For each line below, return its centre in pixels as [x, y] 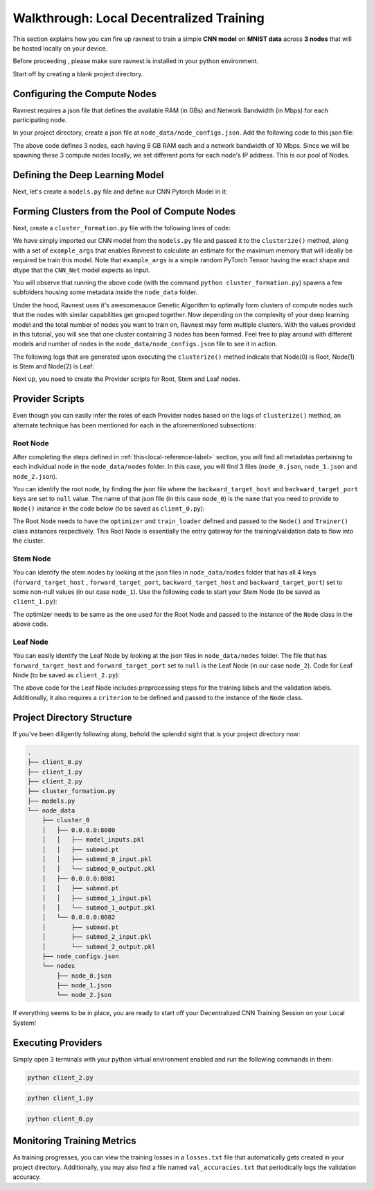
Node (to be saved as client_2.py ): [66, 675]
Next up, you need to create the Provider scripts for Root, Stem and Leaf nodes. [127, 379]
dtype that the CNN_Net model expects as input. [81, 270]
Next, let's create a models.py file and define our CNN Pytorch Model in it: [120, 192]
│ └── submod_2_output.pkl [99, 946]
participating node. [40, 120]
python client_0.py [60, 1119]
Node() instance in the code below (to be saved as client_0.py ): [109, 508]
